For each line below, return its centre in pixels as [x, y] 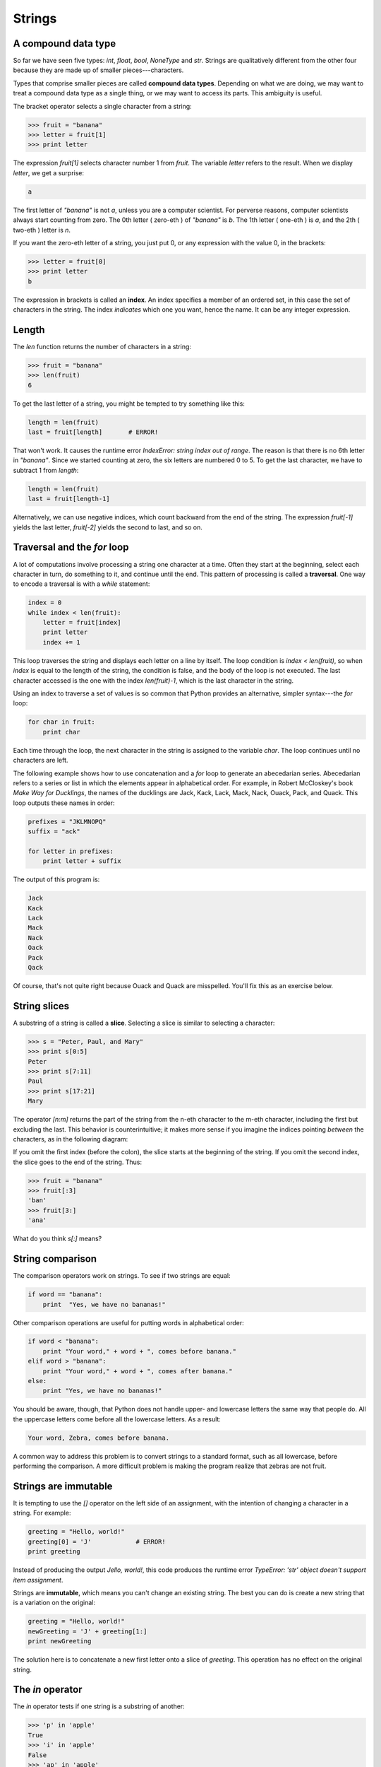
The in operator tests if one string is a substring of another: [99, 1706]
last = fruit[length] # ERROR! [93, 432]
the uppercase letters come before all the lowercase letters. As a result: [117, 1419]
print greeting [54, 1552]
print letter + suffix [82, 861]
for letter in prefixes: [71, 851]
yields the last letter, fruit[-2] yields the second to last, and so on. [108, 527]
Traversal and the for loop [71, 547]
